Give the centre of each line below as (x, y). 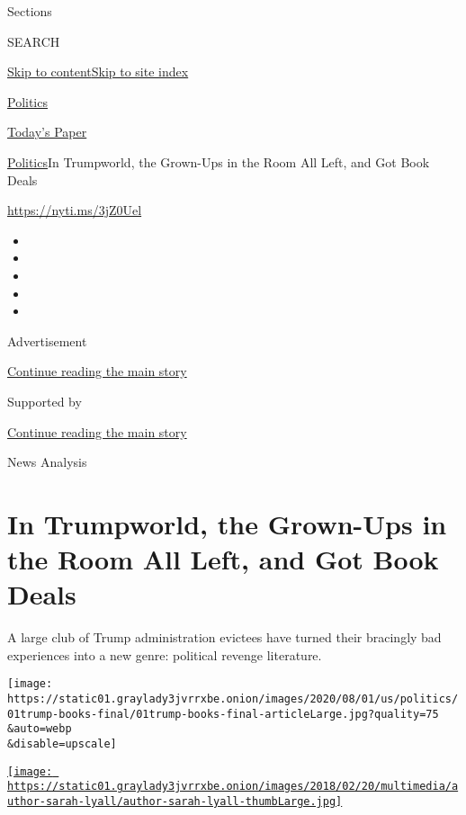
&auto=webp (40, 729)
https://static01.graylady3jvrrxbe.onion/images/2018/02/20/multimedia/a (233, 787)
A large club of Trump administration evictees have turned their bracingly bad (224, 637)
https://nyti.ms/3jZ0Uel (75, 210)
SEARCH (34, 41)
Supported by (45, 401)
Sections (30, 11)
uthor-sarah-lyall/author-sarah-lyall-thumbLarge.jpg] (175, 801)
